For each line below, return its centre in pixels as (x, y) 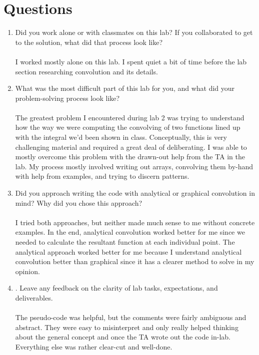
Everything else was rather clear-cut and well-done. (94, 346)
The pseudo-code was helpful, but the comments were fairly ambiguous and (131, 317)
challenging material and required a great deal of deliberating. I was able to (131, 147)
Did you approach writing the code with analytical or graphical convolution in (135, 193)
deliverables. (34, 297)
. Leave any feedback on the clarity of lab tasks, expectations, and (116, 288)
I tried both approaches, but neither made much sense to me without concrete (135, 222)
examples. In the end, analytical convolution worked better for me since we (130, 232)
